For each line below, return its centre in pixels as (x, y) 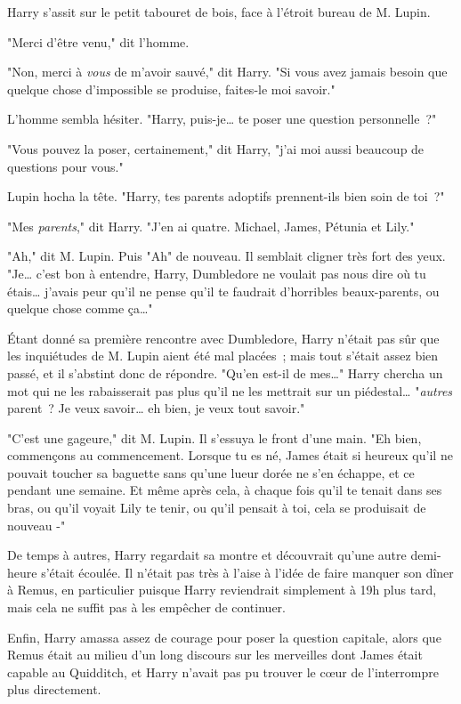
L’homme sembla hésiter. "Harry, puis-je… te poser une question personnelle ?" (222, 119)
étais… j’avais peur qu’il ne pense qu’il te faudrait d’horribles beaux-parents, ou (223, 291)
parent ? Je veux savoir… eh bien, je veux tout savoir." (156, 408)
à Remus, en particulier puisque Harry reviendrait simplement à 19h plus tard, (222, 590)
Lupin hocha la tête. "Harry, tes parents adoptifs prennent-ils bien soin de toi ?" (226, 196)
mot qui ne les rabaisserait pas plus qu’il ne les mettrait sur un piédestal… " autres (230, 390)
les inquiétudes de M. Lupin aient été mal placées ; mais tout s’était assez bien (223, 356)
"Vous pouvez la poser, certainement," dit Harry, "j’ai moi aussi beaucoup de (216, 148)
